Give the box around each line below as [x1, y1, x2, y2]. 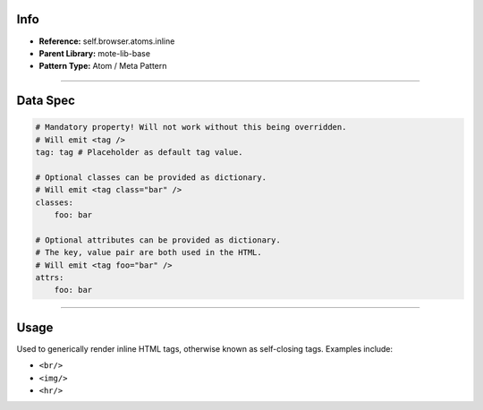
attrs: [35, 272, 64, 282]
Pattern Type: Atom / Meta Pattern [38, 61, 167, 72]
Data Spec [16, 93, 76, 108]
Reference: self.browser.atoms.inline [38, 36, 175, 47]
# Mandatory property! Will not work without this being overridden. [35, 122, 347, 132]
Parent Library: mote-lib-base [38, 47, 151, 58]
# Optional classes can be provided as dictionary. [35, 172, 267, 183]
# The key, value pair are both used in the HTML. [35, 247, 263, 258]
